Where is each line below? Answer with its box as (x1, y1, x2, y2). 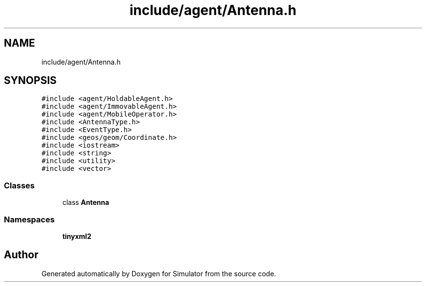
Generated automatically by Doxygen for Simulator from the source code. (41, 269, 276, 278)
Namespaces (4, 214, 55, 224)
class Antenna (62, 198, 109, 207)
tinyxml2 (62, 232, 91, 240)
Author (4, 249, 38, 261)
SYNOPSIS (4, 74, 57, 87)
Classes (4, 180, 35, 190)
